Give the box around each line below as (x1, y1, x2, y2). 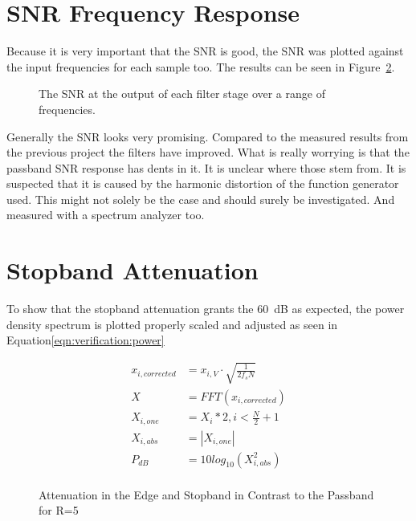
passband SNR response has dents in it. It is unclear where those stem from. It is (6, 159, 406, 176)
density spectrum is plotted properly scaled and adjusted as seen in (6, 315, 338, 332)
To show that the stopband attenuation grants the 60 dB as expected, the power (6, 300, 405, 317)
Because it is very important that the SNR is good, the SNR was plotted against (6, 43, 404, 59)
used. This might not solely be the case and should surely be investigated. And (6, 190, 395, 207)
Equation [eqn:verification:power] (6, 332, 165, 348)
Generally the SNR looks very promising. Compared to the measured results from (6, 128, 409, 144)
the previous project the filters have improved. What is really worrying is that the (6, 144, 410, 161)
